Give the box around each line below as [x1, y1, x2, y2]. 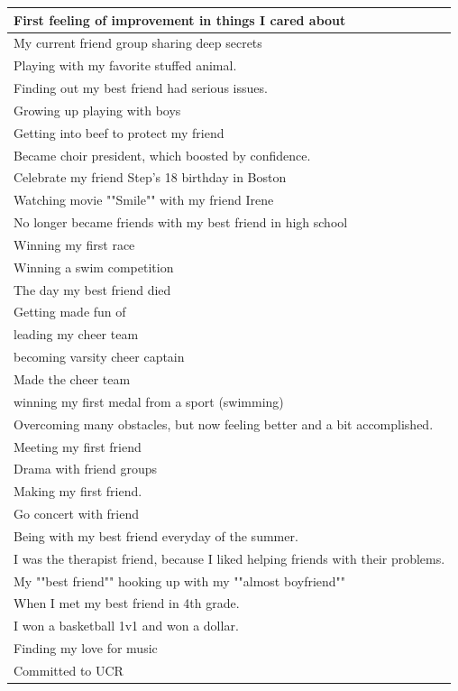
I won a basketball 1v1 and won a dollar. [14, 616, 239, 635]
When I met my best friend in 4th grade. [14, 594, 240, 613]
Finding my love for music [14, 639, 158, 658]
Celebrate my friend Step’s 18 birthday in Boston [14, 168, 287, 187]
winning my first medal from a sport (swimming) [14, 392, 284, 410]
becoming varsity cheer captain [14, 347, 185, 366]
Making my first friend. [14, 482, 142, 501]
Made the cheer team [14, 370, 131, 388]
